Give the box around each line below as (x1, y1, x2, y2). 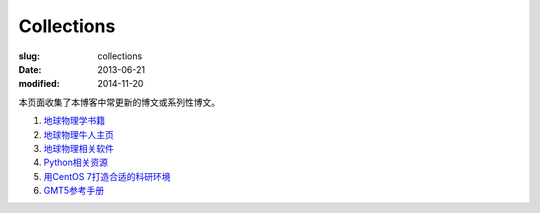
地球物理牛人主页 (43, 128, 114, 140)
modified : (18, 78, 60, 90)
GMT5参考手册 (43, 185, 105, 197)
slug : (18, 50, 40, 62)
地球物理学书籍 (43, 115, 105, 127)
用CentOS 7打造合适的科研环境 (43, 170, 171, 182)
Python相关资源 (43, 156, 109, 169)
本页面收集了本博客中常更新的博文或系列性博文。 (18, 96, 220, 108)
